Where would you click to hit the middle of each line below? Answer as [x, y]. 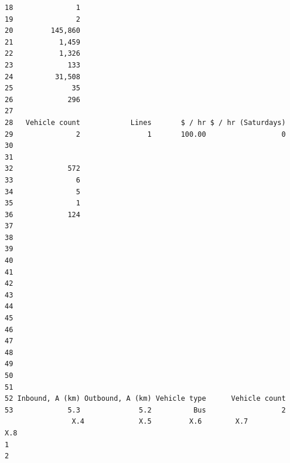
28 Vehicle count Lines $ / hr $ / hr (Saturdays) [145, 122]
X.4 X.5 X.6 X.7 [160, 422]
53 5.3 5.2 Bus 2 [145, 410]
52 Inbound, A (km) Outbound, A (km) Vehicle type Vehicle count [145, 399]
